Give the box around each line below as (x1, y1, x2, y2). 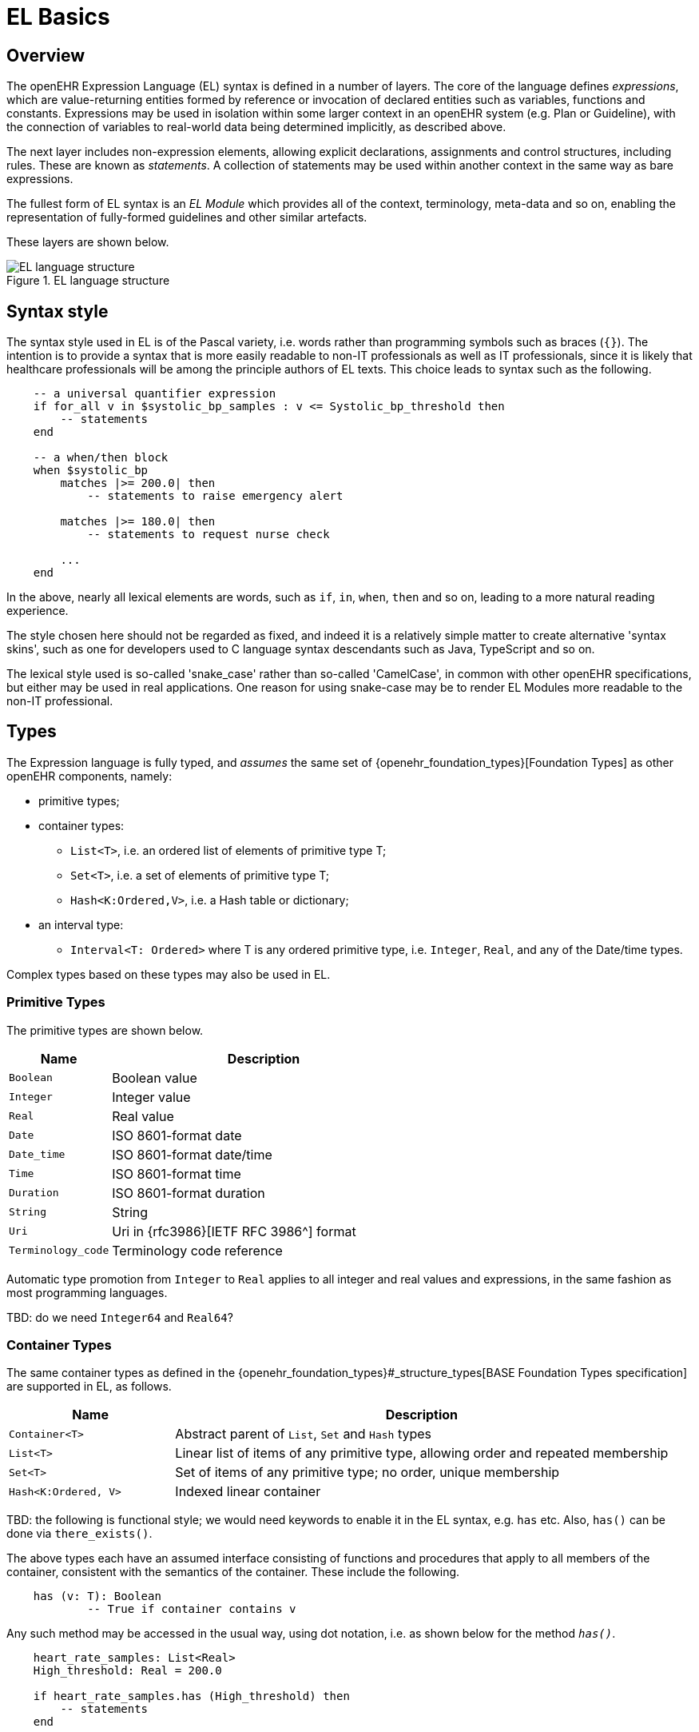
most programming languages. (6, 1285, 168, 1299)
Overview (6, 45, 85, 66)
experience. (6, 604, 69, 618)
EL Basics (6, 3, 110, 30)
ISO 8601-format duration (112, 1184, 265, 1201)
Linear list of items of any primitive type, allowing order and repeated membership (175, 1445, 669, 1462)
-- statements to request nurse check (87, 528, 330, 541)
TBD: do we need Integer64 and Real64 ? (6, 1310, 233, 1324)
